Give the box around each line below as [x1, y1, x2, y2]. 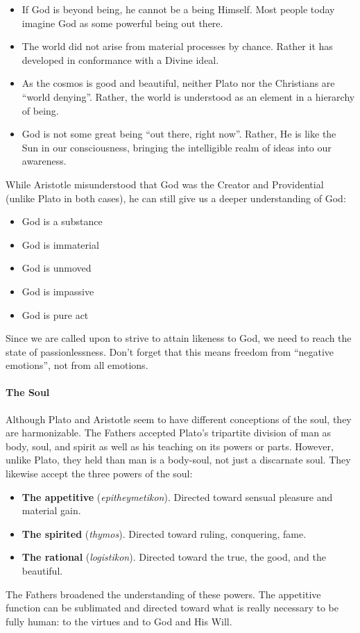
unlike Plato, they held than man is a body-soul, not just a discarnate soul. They [6, 452, 351, 467]
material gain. [22, 503, 81, 518]
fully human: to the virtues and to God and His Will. [6, 614, 232, 628]
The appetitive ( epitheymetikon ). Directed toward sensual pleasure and [22, 489, 333, 504]
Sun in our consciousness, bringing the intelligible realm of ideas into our [22, 140, 332, 154]
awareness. [22, 154, 67, 168]
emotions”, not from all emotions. [6, 358, 148, 372]
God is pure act [22, 307, 89, 322]
